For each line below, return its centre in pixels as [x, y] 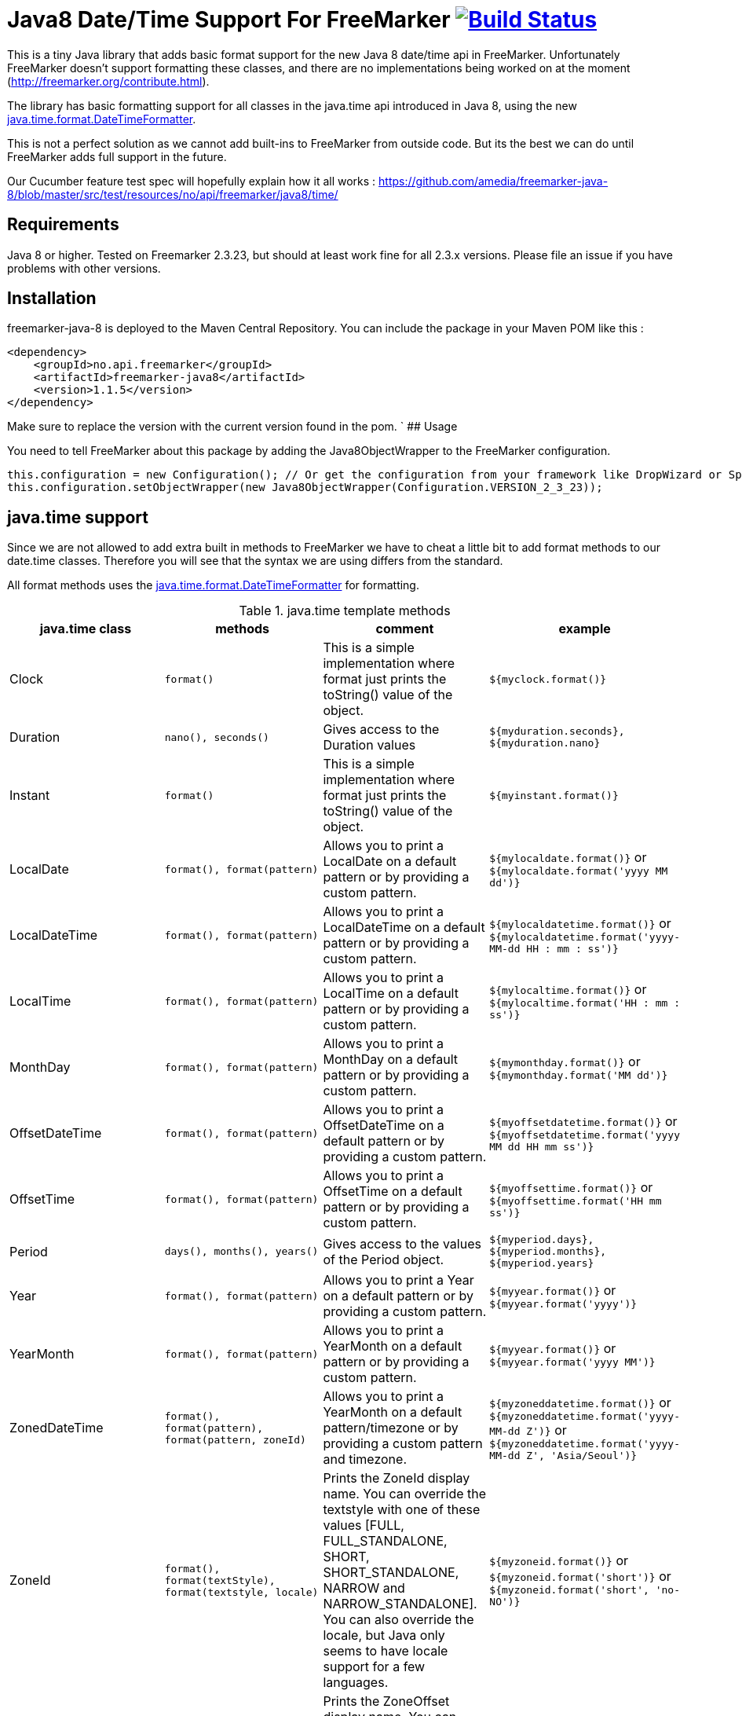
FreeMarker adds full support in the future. [117, 156]
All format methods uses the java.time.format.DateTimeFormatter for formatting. [213, 585]
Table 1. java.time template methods [345, 611]
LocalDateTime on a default [404, 928]
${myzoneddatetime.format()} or [580, 1402]
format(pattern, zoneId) [235, 1439]
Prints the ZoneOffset [386, 1701]
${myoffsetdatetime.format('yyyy [585, 1135]
